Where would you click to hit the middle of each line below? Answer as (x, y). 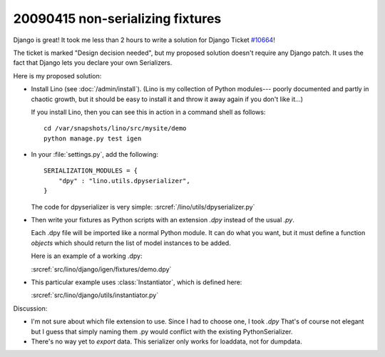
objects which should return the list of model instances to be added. (131, 243)
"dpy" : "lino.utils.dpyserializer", (124, 181)
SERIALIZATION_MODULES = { (91, 171)
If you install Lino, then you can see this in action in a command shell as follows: (148, 112)
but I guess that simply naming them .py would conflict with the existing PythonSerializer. (162, 331)
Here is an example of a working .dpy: (87, 256)
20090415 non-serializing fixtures (117, 19)
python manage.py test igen (93, 138)
